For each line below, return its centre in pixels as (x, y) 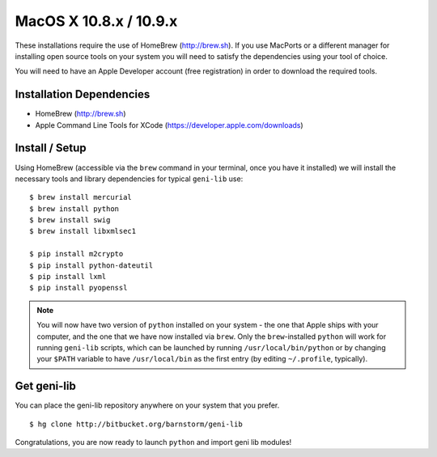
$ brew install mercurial (81, 197)
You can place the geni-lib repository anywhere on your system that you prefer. (147, 405)
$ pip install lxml (68, 277)
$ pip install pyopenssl (78, 288)
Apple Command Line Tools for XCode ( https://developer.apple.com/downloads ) (169, 125)
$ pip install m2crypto (76, 254)
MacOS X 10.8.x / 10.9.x (96, 21)
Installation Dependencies (83, 94)
